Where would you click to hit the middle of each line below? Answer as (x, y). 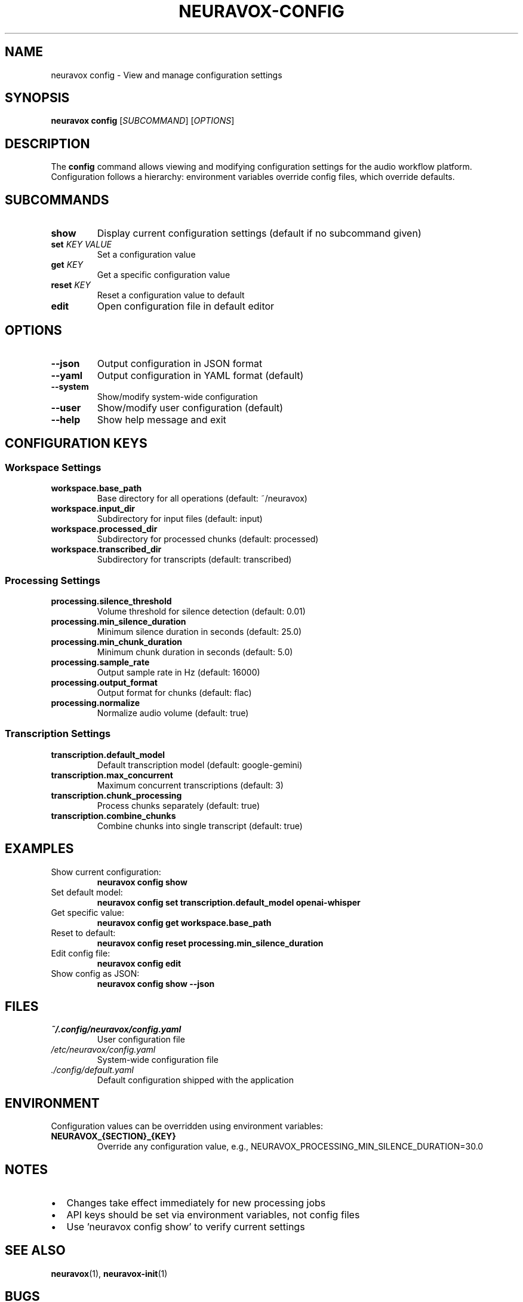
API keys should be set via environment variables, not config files (213, 1215)
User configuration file (141, 1040)
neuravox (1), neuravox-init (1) (109, 1273)
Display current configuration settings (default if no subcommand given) (259, 233)
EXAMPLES (39, 849)
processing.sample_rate (100, 662)
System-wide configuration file (158, 1060)
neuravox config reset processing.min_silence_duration (210, 943)
